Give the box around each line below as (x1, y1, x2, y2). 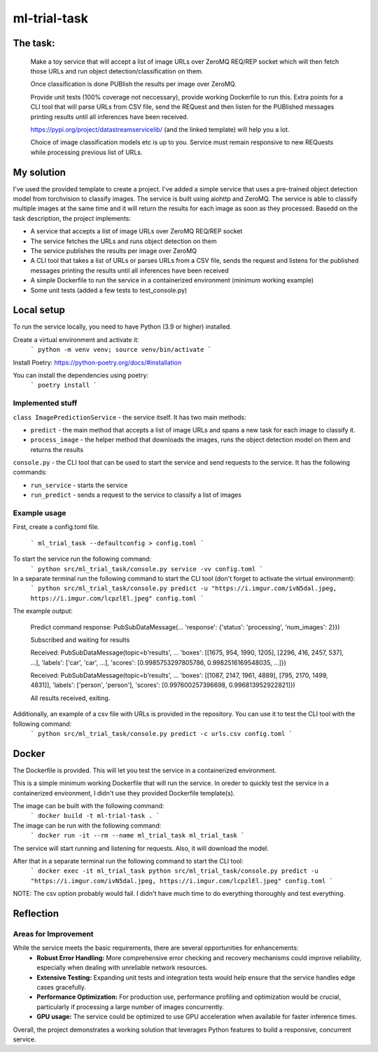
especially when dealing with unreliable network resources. (36, 964, 208, 972)
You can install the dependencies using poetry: (13, 371, 149, 379)
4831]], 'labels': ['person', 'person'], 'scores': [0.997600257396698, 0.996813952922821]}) (30, 681, 295, 690)
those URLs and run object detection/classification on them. (30, 67, 204, 75)
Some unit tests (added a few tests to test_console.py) (30, 286, 188, 294)
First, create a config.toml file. (13, 523, 99, 531)
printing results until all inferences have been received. (30, 112, 189, 121)
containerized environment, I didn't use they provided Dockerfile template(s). (13, 788, 235, 797)
